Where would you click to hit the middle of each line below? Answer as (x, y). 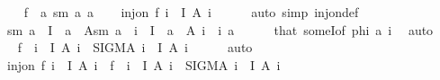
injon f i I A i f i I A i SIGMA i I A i (144, 64)
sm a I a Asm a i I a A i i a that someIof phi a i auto (220, 29)
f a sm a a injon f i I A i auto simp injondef (191, 12)
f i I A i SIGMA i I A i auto (135, 47)
